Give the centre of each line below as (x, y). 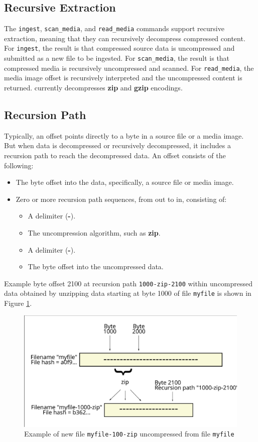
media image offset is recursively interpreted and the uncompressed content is (123, 78)
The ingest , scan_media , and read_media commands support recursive (114, 28)
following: (19, 165)
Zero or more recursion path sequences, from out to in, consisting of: (121, 199)
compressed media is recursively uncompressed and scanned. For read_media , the (129, 68)
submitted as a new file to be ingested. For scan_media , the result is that (117, 58)
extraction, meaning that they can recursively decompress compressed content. (125, 38)
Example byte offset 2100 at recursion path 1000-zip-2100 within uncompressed (128, 283)
